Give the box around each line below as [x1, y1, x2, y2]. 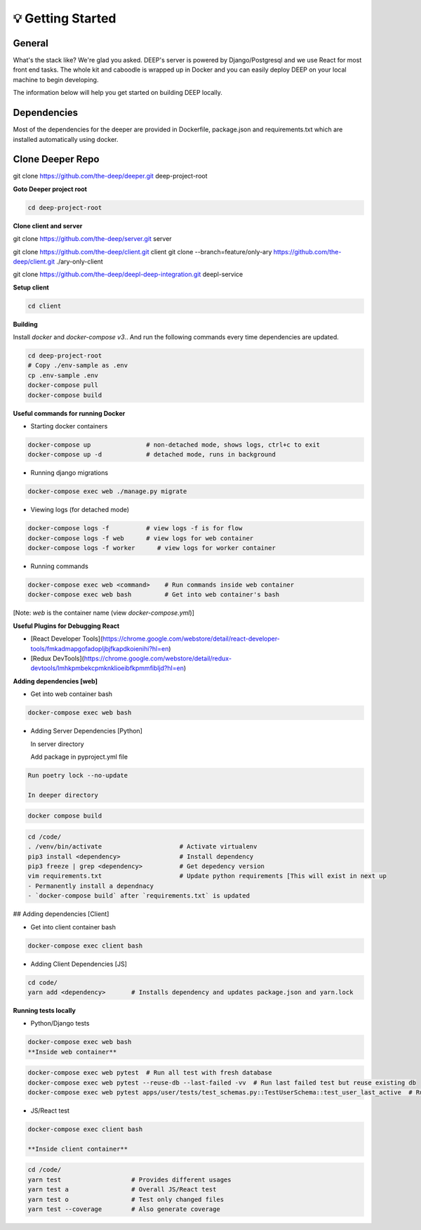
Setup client [13, 283, 49, 292]
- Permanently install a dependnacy [27, 882, 154, 890]
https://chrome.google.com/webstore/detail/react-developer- [102, 634, 281, 643]
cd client [27, 302, 62, 310]
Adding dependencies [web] [13, 676, 98, 685]
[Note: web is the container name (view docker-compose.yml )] [13, 608, 194, 617]
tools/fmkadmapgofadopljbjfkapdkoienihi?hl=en [30, 644, 169, 653]
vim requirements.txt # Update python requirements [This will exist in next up [27, 872, 387, 880]
